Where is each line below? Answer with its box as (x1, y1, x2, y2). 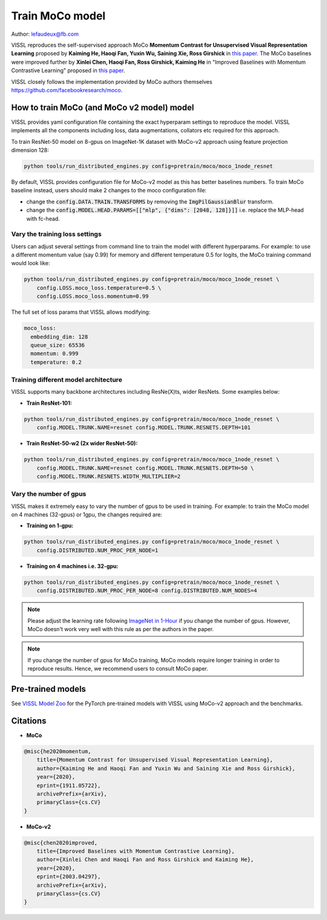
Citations (11, 715, 47, 726)
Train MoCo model (11, 9, 106, 22)
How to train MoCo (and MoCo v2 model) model (11, 102, 194, 112)
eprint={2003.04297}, (36, 873, 101, 880)
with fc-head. (26, 215, 60, 222)
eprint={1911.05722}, (36, 782, 101, 789)
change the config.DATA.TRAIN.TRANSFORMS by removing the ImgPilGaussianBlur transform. (26, 198, 274, 205)
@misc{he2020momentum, (24, 748, 91, 755)
